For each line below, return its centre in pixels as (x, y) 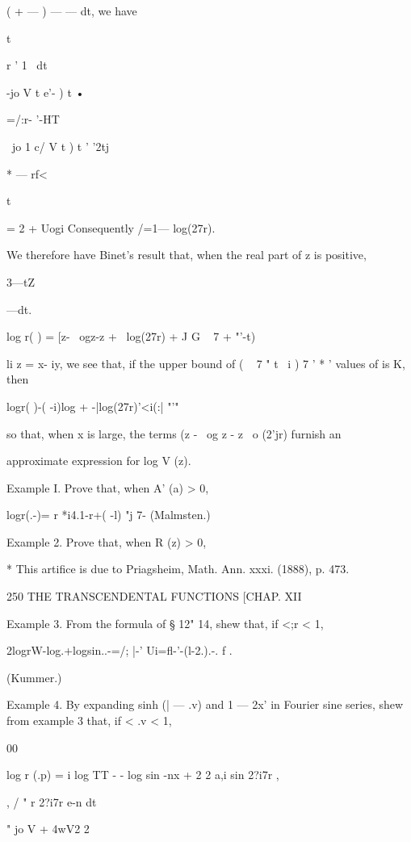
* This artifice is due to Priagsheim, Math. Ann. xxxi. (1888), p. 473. (178, 569)
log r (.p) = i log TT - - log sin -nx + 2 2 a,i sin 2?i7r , (143, 775)
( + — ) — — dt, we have (72, 10)
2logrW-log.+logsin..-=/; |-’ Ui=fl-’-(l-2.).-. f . (120, 650)
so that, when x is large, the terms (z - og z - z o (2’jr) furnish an (174, 433)
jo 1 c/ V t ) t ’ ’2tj (61, 146)
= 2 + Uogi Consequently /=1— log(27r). (111, 227)
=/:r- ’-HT (33, 119)
